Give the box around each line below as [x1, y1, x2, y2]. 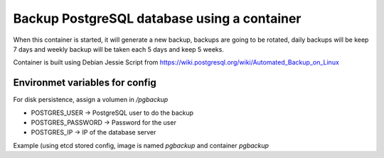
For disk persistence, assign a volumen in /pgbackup [13, 96, 169, 104]
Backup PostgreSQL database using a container [13, 11, 302, 26]
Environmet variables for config [13, 77, 156, 89]
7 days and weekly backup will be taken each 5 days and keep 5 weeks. [13, 45, 224, 53]
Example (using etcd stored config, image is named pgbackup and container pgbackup [13, 141, 270, 149]
